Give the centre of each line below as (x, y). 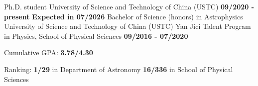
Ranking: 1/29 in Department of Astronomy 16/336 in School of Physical (119, 69)
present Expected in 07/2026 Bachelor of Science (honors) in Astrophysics (124, 16)
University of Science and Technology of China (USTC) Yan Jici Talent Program (128, 26)
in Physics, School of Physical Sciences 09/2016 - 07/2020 (96, 36)
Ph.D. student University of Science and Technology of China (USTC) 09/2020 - (129, 6)
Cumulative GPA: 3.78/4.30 (49, 52)
